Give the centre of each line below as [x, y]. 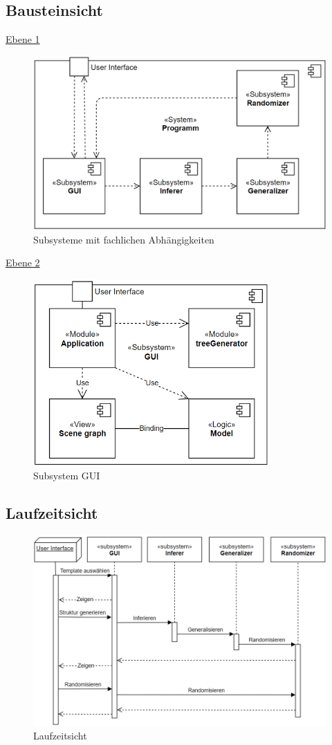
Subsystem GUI [67, 476]
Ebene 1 [23, 39]
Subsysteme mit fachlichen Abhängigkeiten [124, 239]
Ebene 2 [23, 263]
